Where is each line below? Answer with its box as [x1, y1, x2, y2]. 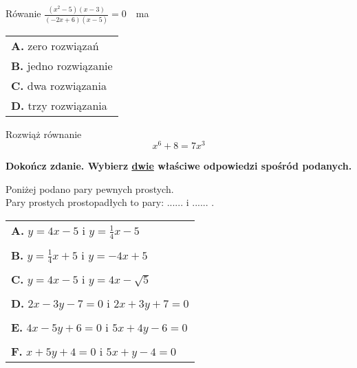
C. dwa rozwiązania [11, 77, 107, 93]
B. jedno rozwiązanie [11, 57, 113, 73]
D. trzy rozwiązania [11, 97, 107, 113]
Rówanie [6, 6, 41, 21]
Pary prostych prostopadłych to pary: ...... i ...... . [6, 195, 215, 209]
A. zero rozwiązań [11, 37, 99, 54]
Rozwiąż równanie [6, 126, 82, 141]
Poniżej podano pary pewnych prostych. [6, 181, 174, 196]
